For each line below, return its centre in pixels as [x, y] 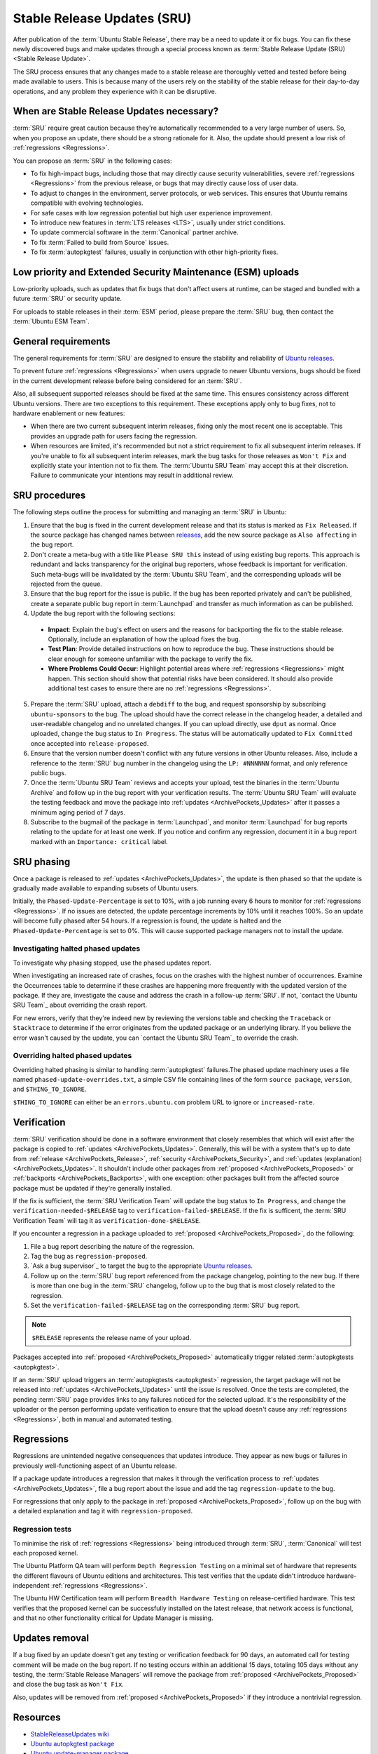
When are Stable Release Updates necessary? [116, 111]
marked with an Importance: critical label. [99, 841]
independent [31, 1586]
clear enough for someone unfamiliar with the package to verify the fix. [150, 659]
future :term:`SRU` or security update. [68, 299]
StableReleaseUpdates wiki [70, 1734]
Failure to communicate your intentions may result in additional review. [132, 475]
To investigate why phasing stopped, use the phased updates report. [112, 963]
